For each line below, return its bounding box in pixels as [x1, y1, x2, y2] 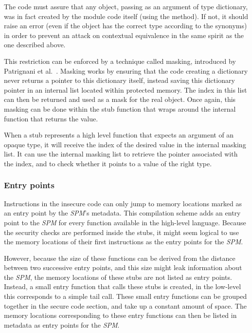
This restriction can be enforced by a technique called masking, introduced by [4, 56, 236, 66]
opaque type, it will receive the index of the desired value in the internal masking [4, 139, 246, 149]
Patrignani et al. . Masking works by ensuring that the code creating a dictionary [4, 65, 248, 76]
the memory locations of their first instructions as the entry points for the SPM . [4, 236, 243, 247]
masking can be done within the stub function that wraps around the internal [4, 103, 236, 114]
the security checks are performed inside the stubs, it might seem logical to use [4, 227, 239, 237]
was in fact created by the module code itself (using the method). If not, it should [4, 11, 249, 21]
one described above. [4, 39, 66, 50]
